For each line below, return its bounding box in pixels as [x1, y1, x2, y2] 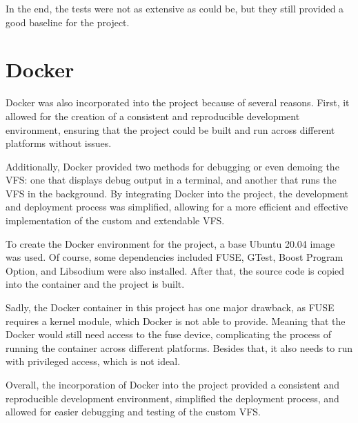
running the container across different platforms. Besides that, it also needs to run [6, 340, 353, 355]
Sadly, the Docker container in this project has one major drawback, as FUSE [6, 300, 335, 315]
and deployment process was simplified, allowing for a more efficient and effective [6, 199, 348, 214]
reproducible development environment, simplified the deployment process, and [6, 391, 339, 405]
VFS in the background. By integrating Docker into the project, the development [6, 186, 348, 200]
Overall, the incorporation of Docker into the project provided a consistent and [6, 377, 340, 391]
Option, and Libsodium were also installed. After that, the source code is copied [6, 263, 345, 277]
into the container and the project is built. [6, 277, 185, 291]
